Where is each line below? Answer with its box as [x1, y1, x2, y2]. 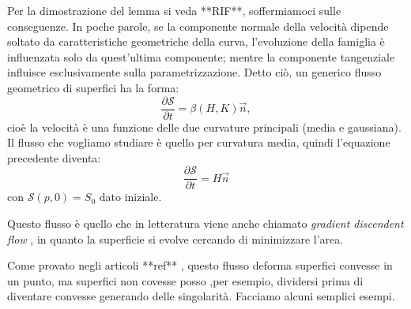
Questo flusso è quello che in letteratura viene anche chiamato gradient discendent [7, 215, 404, 232]
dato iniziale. [99, 188, 162, 205]
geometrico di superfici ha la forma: [7, 79, 179, 95]
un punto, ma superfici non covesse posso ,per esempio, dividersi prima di [7, 272, 364, 289]
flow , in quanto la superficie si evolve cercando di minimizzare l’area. [7, 230, 344, 247]
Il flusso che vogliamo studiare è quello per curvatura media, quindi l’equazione [7, 134, 390, 151]
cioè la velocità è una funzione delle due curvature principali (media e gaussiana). [7, 118, 402, 135]
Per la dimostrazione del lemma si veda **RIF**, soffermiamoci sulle [7, 2, 341, 18]
